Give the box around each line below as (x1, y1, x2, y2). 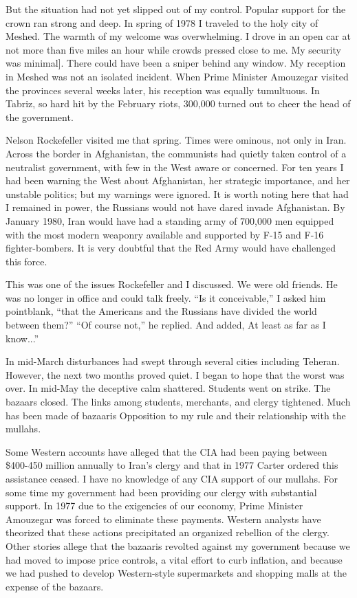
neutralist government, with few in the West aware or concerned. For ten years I (6, 159, 344, 174)
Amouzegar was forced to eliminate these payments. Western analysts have (6, 511, 321, 526)
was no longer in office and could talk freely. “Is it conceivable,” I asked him (6, 290, 326, 304)
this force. (6, 254, 47, 268)
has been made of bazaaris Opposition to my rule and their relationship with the (6, 408, 346, 422)
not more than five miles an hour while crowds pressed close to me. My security (6, 42, 341, 56)
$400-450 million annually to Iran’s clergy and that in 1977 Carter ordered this (6, 458, 338, 472)
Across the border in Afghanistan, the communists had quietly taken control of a (6, 146, 347, 160)
